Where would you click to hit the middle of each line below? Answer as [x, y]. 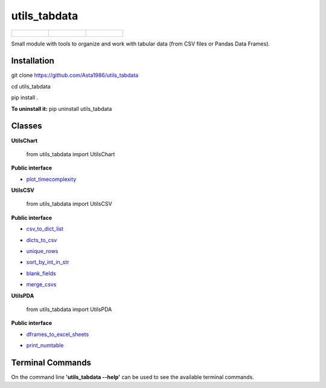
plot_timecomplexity [51, 179]
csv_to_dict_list [45, 229]
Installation [33, 61]
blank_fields [41, 273]
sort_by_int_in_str [48, 262]
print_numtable [45, 346]
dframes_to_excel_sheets [58, 334]
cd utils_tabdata [31, 86]
